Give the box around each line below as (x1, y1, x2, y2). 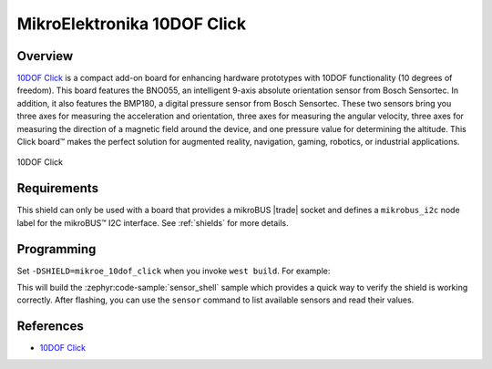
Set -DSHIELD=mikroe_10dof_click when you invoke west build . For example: (16, 265, 331, 276)
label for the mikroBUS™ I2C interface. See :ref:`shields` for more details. (16, 217, 289, 228)
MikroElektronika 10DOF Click (16, 14, 247, 34)
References (16, 319, 84, 334)
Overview (16, 48, 74, 64)
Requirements (16, 180, 99, 196)
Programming (16, 241, 97, 257)
